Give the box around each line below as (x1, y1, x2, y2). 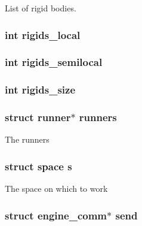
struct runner (5, 110, 71, 125)
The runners (5, 133, 50, 146)
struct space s (5, 158, 72, 173)
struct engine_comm (5, 207, 107, 222)
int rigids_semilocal (5, 55, 103, 70)
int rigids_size (5, 82, 76, 97)
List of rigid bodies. (5, 2, 76, 14)
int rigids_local (5, 27, 81, 42)
